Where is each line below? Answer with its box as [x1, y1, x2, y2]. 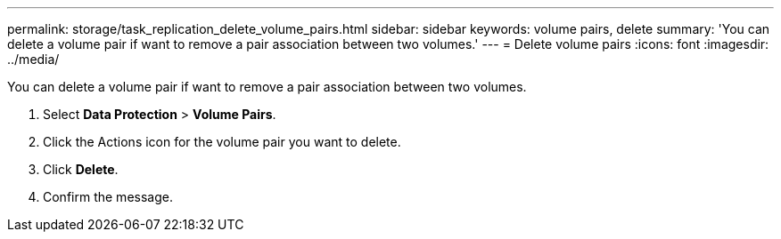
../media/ [7, 52, 60, 67]
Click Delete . [43, 162, 119, 177]
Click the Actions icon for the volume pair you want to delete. [43, 134, 401, 149]
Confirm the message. [43, 189, 173, 204]
